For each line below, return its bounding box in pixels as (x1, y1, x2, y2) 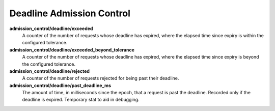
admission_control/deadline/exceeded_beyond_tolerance (9, 46, 135, 53)
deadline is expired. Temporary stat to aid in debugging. (22, 97, 140, 103)
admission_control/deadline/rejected (9, 68, 90, 74)
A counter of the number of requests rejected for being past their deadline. (22, 75, 179, 81)
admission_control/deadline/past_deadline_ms (9, 82, 112, 89)
